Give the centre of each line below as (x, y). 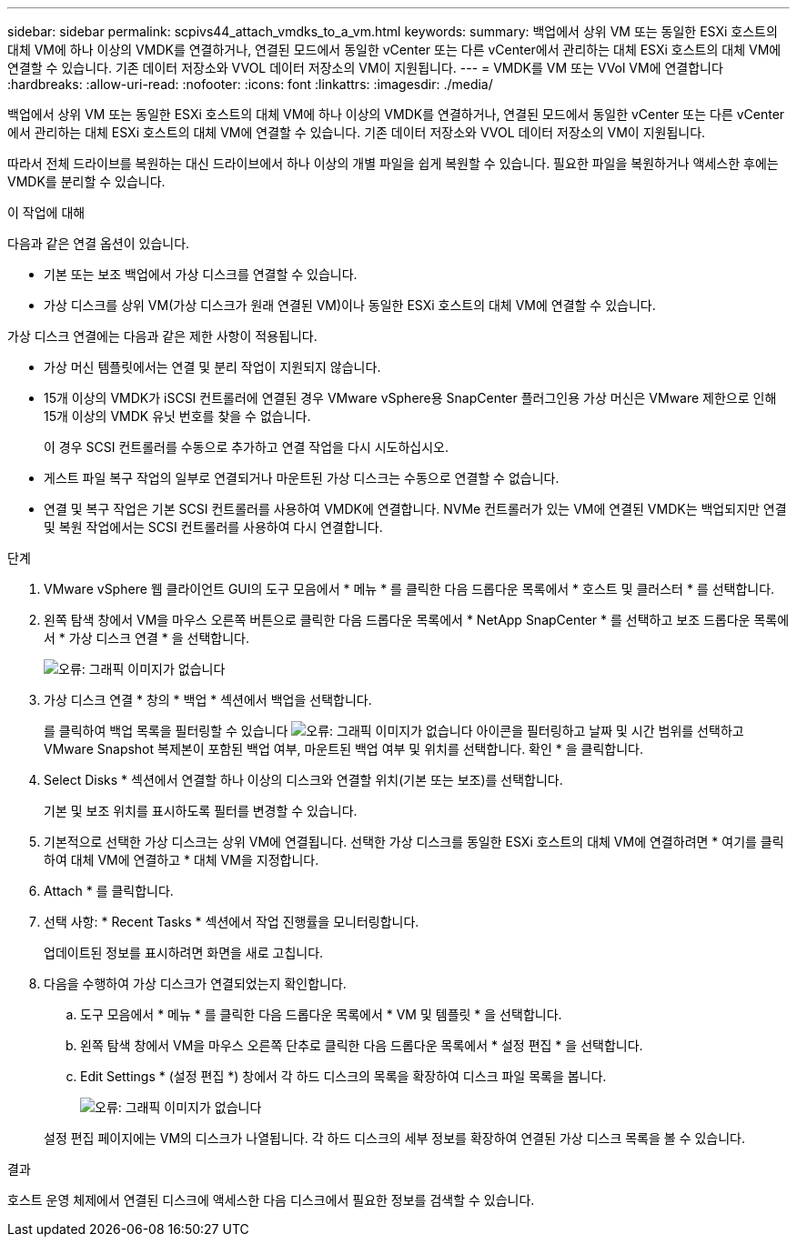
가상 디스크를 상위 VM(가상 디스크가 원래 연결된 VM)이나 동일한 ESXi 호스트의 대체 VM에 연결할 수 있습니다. (350, 305)
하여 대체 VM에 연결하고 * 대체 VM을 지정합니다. (182, 860)
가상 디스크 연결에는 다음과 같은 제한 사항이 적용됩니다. (162, 336)
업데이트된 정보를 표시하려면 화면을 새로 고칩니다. (184, 953)
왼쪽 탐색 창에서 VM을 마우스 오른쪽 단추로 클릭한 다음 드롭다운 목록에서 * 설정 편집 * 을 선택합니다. (362, 1045)
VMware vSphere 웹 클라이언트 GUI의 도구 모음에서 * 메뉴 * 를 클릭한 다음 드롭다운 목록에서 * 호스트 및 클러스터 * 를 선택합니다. (409, 589)
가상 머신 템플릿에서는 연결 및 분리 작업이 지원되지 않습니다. (212, 367)
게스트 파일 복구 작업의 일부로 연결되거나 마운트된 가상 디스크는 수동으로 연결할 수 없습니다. (302, 478)
